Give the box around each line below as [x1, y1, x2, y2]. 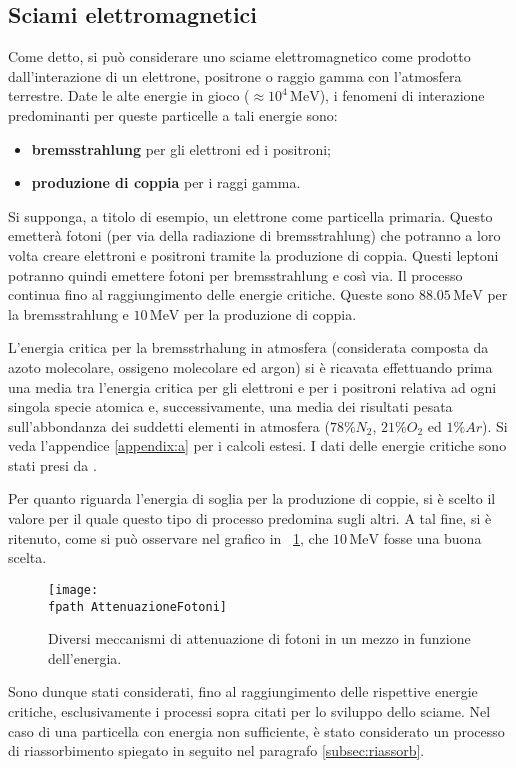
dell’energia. [48, 647, 122, 668]
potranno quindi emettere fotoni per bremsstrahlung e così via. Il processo [8, 264, 463, 285]
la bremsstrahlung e [8, 303, 129, 324]
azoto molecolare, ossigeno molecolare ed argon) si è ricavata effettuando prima [8, 356, 493, 377]
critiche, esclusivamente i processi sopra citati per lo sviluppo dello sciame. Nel [8, 700, 491, 721]
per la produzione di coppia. [184, 303, 357, 324]
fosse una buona [383, 527, 482, 548]
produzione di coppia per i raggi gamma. [31, 172, 301, 193]
